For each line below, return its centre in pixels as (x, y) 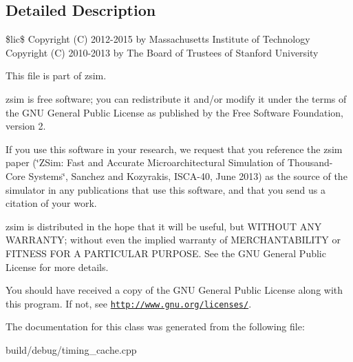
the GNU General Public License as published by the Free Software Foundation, (174, 112)
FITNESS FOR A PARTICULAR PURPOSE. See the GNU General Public (166, 253)
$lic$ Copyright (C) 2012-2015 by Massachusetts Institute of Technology (158, 39)
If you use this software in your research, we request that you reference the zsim (174, 149)
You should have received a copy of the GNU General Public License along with (174, 290)
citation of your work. (51, 203)
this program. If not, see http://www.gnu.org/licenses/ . (129, 303)
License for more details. (57, 267)
